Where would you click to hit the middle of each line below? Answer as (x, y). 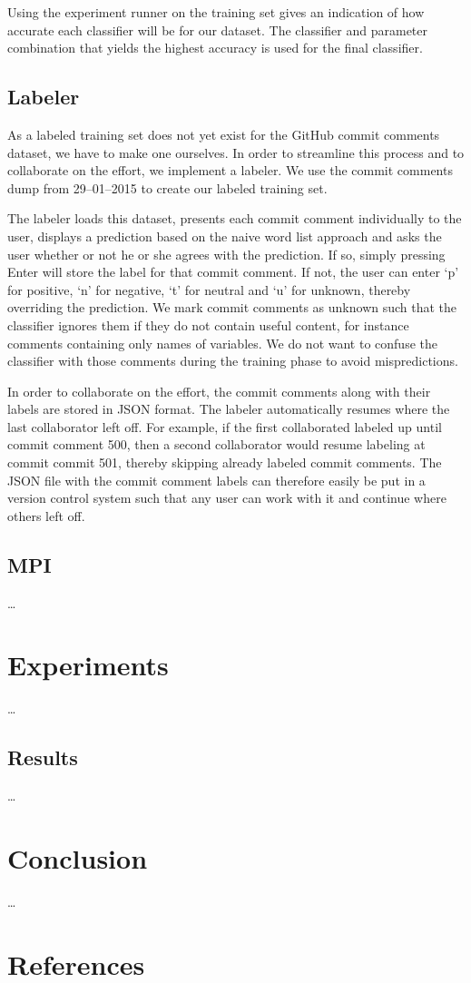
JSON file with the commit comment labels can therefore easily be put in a (216, 480)
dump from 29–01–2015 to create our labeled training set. (167, 187)
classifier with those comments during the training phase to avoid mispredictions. (233, 361)
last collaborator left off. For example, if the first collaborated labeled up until (225, 426)
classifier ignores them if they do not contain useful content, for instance (208, 324)
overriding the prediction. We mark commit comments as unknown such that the (232, 307)
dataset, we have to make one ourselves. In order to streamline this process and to (236, 152)
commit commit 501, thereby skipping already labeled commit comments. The (225, 462)
